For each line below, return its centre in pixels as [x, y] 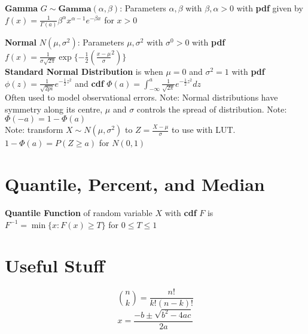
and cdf [89, 83]
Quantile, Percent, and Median [135, 184]
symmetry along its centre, [54, 109]
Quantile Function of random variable [79, 213]
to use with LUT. [204, 130]
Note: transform [34, 130]
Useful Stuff [55, 265]
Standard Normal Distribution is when [84, 71]
